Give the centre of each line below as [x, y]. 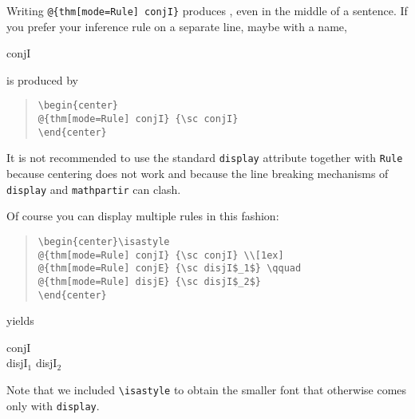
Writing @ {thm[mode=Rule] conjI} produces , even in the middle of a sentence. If [207, 10]
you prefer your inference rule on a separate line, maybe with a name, [177, 26]
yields [20, 320]
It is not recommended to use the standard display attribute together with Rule [205, 158]
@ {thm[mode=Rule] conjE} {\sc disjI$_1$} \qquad [170, 269]
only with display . [53, 405]
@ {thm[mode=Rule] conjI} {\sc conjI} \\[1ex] [161, 255]
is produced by [42, 79]
